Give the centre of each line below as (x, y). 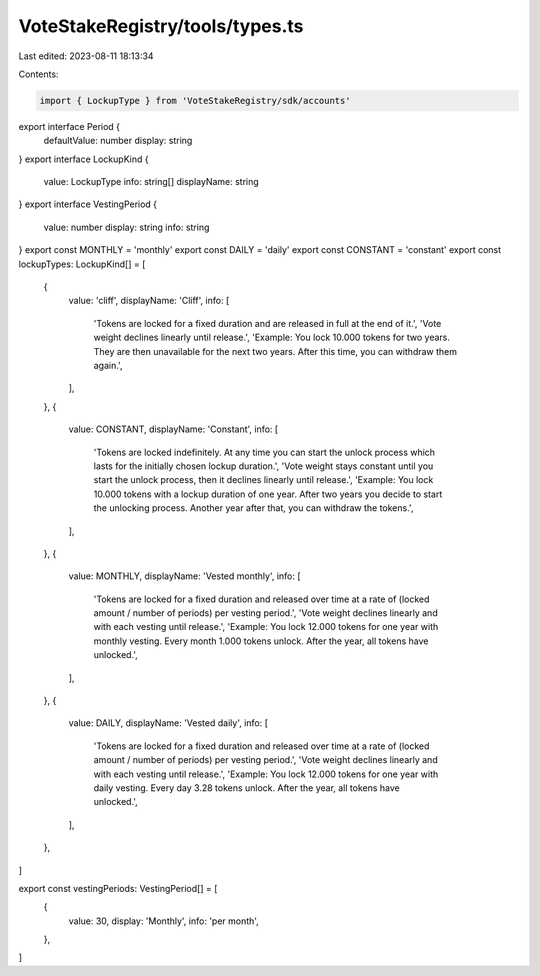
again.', (108, 365)
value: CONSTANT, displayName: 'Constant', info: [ (173, 429)
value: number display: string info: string (126, 227)
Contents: (38, 74)
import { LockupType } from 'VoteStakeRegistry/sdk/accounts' (195, 100)
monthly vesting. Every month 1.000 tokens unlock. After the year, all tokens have (261, 641)
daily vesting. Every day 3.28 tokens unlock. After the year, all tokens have (246, 787)
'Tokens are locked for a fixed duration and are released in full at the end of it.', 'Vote (267, 323)
